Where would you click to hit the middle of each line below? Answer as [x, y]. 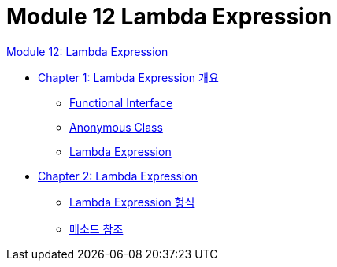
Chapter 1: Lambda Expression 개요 [128, 77]
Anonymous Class [116, 127]
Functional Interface [121, 102]
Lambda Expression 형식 [132, 202]
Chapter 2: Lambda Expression [118, 176]
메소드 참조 [96, 228]
